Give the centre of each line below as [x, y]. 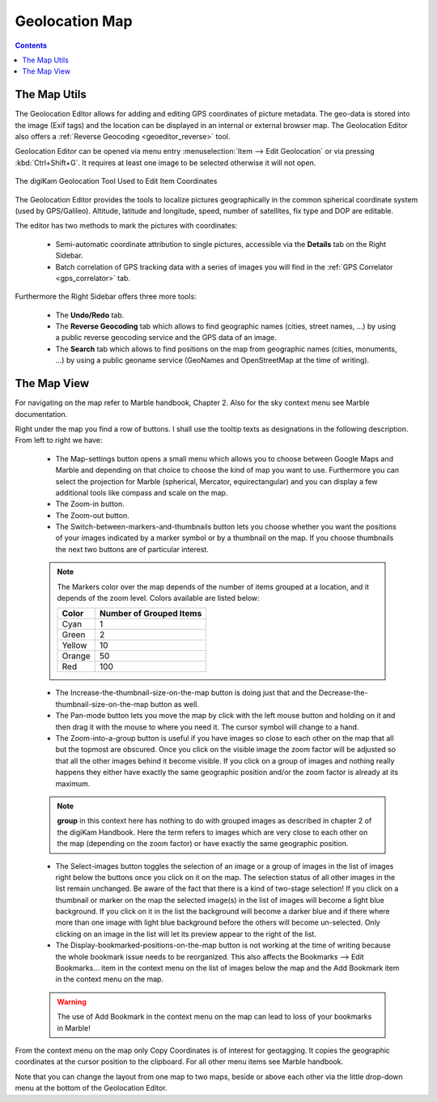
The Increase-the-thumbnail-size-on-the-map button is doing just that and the [186, 693]
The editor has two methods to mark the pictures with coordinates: [126, 226]
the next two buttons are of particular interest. [132, 549]
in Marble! [74, 1028]
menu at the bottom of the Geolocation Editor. [91, 1088]
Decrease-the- [343, 693]
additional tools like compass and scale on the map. [142, 492]
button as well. [175, 704]
